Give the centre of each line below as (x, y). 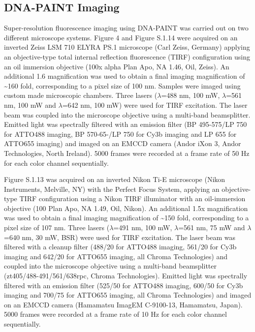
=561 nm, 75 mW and (212, 227)
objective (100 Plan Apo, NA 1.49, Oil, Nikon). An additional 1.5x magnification (126, 208)
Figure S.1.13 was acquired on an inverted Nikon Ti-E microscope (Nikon (115, 179)
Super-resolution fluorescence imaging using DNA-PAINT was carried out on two (126, 28)
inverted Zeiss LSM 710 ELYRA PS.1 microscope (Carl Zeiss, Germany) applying (127, 47)
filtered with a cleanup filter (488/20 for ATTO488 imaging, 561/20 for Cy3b (120, 247)
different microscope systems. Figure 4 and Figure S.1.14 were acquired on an (121, 37)
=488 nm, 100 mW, (191, 95)
